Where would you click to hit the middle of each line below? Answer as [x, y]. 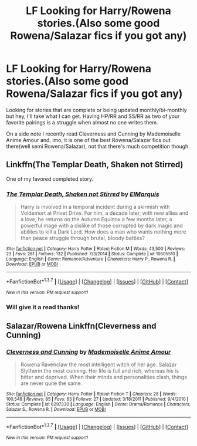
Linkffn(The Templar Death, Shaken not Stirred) [95, 165]
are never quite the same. [51, 383]
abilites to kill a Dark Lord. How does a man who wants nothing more [103, 232]
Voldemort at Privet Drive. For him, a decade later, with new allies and [104, 213]
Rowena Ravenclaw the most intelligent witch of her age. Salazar [98, 364]
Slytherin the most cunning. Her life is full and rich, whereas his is [100, 371]
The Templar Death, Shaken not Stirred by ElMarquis [83, 194]
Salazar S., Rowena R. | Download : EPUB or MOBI [56, 410]
